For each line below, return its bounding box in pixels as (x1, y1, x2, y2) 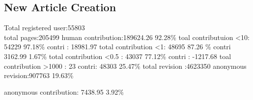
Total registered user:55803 (4, 22, 85, 33)
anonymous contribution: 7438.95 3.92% (4, 86, 124, 97)
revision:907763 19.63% (4, 70, 74, 80)
